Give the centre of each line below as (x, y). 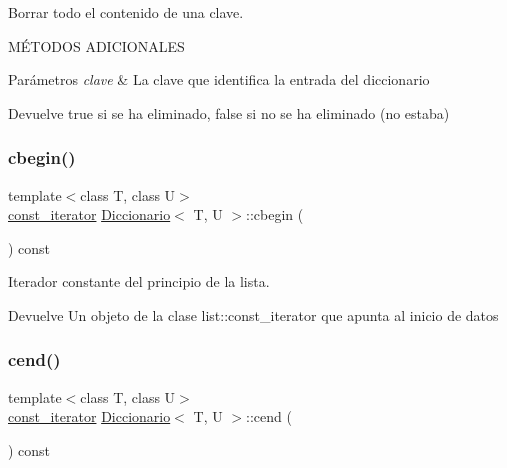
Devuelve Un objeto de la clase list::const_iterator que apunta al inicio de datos (253, 314)
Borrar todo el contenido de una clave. (126, 12)
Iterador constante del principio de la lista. (139, 281)
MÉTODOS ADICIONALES (96, 45)
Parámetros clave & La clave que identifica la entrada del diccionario (219, 79)
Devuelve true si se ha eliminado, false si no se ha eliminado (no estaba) (229, 112)
